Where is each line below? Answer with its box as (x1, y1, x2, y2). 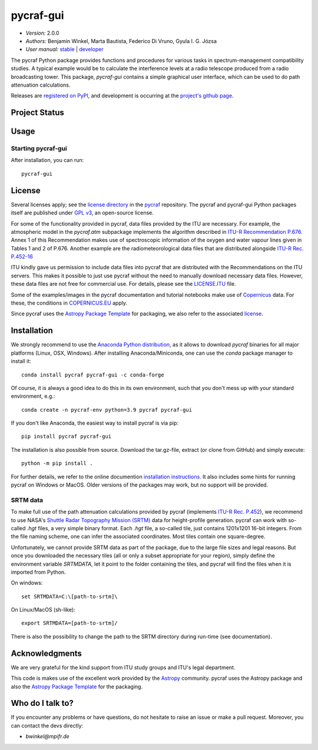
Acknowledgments (11, 648, 82, 658)
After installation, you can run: (11, 157, 84, 164)
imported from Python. (11, 569, 66, 576)
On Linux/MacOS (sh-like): (11, 606, 76, 613)
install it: (11, 358, 32, 365)
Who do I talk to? (11, 698, 74, 708)
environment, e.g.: (11, 392, 55, 400)
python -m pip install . (21, 460, 93, 467)
